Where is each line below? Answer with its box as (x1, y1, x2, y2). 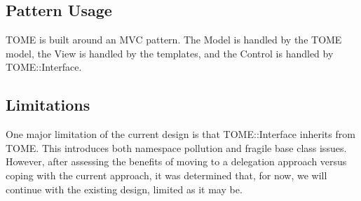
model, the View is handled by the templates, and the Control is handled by (6, 46, 334, 60)
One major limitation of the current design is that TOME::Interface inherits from (6, 127, 355, 141)
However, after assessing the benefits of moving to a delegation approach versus (6, 154, 347, 169)
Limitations (6, 94, 90, 116)
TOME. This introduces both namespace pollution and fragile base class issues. (6, 140, 347, 155)
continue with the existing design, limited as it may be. (6, 181, 243, 196)
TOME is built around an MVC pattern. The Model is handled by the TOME (6, 32, 342, 47)
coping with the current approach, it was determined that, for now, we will (6, 167, 327, 182)
